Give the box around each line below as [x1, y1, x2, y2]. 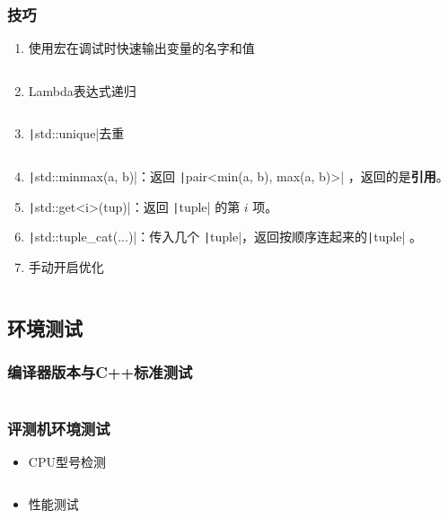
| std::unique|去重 [28, 124, 125, 143]
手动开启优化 [28, 258, 104, 277]
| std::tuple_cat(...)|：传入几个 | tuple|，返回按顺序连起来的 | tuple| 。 [28, 227, 422, 246]
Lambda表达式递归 [28, 81, 136, 100]
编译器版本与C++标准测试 [7, 361, 193, 383]
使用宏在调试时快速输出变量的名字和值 [28, 39, 255, 57]
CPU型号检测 [28, 452, 106, 470]
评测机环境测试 [7, 417, 110, 439]
